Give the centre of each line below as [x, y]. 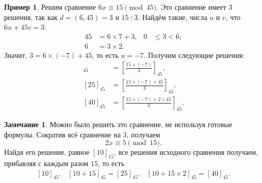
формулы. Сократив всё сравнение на [62, 134]
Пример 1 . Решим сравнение [50, 7]
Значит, [16, 55]
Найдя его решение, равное [47, 152]
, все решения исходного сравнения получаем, [186, 152]
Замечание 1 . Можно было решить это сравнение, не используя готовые [118, 124]
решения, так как [31, 17]
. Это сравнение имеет [191, 7]
